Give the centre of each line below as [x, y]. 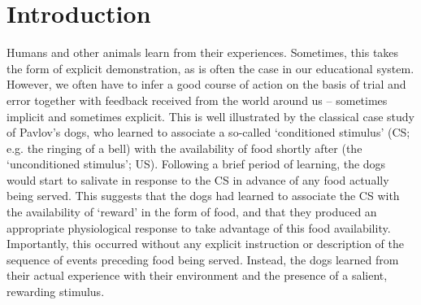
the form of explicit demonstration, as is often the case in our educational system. [210, 68]
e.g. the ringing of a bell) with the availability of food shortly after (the [184, 148]
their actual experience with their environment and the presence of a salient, [197, 275]
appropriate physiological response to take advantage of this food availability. [199, 227]
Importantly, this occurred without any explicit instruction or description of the [205, 244]
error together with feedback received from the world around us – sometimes [197, 100]
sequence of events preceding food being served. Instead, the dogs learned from [203, 259]
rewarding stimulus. [56, 292]
